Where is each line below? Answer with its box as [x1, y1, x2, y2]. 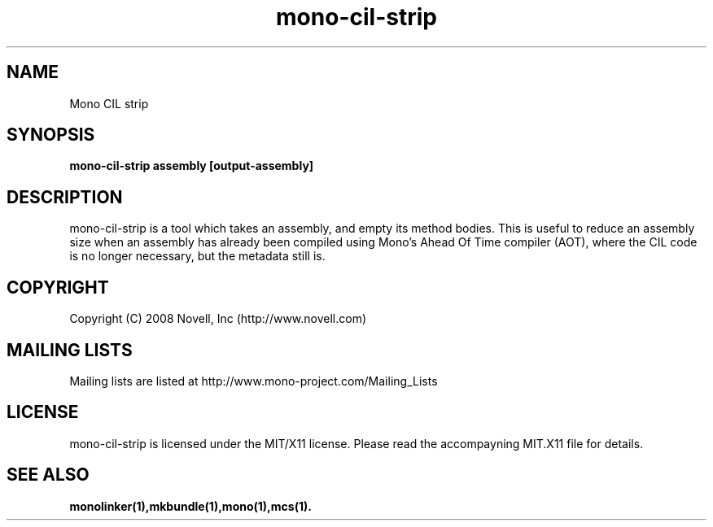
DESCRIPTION [7, 186, 123, 207]
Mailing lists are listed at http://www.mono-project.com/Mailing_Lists [69, 373, 438, 388]
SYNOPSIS [7, 124, 95, 146]
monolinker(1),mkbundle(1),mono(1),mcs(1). [69, 499, 312, 513]
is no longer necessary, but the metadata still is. [69, 249, 326, 263]
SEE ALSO [7, 464, 90, 486]
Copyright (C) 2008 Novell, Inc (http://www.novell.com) [69, 311, 367, 326]
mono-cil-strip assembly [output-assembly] [69, 159, 314, 173]
